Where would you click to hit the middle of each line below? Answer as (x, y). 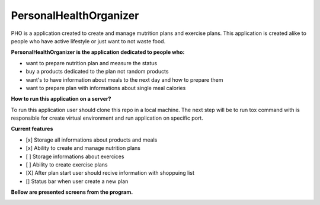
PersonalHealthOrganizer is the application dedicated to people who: (98, 52)
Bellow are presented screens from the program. (72, 192)
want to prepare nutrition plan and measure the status (91, 63)
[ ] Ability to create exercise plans (67, 165)
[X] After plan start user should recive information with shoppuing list (110, 173)
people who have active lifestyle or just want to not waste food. (88, 41)
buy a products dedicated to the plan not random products (97, 72)
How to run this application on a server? (61, 99)
